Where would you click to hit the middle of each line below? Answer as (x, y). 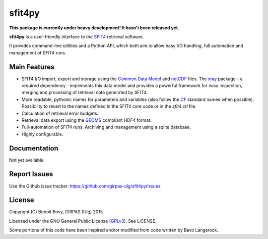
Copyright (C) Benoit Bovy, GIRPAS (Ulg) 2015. (57, 212)
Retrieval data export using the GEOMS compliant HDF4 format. (87, 120)
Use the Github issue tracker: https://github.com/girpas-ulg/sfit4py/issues (85, 186)
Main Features (32, 67)
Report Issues (31, 174)
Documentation (34, 148)
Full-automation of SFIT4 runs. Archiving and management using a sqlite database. (106, 127)
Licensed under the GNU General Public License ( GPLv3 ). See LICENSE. (83, 221)
